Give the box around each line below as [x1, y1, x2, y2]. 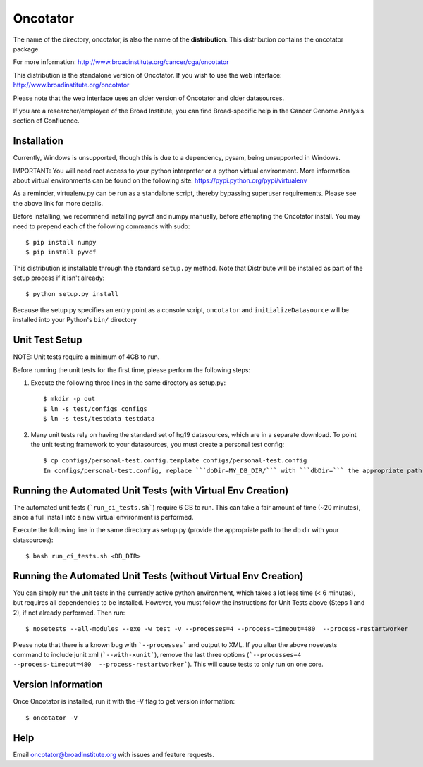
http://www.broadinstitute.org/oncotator [13, 81, 130, 90]
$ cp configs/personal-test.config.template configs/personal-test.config [43, 457, 307, 465]
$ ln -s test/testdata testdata [43, 415, 155, 423]
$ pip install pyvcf [25, 248, 97, 257]
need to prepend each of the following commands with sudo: [13, 222, 190, 231]
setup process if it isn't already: [13, 274, 105, 282]
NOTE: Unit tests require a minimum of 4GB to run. [13, 352, 160, 361]
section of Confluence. [13, 116, 80, 125]
